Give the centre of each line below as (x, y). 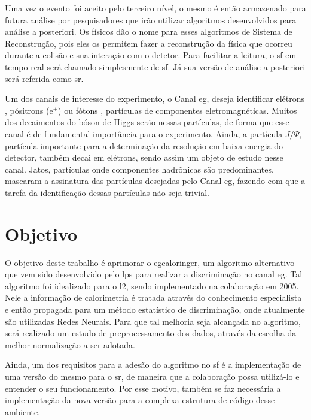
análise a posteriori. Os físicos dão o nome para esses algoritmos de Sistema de (149, 31)
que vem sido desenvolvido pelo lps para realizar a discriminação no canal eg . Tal (154, 274)
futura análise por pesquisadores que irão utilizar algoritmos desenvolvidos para (151, 19)
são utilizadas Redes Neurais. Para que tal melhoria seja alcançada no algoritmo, (153, 321)
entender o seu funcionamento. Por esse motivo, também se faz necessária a (143, 388)
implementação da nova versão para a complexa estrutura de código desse (140, 400)
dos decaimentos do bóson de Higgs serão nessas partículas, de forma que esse (147, 122)
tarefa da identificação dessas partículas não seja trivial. (107, 192)
